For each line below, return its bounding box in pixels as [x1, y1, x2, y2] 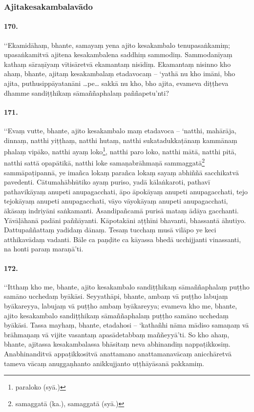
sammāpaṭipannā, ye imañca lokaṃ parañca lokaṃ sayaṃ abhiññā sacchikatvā [4, 167, 239, 177]
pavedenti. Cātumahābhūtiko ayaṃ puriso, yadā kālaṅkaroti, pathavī [4, 177, 210, 187]
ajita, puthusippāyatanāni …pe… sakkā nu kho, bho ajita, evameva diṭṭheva [4, 78, 229, 88]
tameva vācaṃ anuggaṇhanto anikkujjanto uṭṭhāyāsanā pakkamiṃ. [4, 358, 205, 368]
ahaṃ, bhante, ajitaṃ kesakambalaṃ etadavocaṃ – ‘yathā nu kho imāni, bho [4, 68, 235, 79]
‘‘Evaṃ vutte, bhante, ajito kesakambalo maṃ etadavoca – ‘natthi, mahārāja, [4, 125, 236, 135]
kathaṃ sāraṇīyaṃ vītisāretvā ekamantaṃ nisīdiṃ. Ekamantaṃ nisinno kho [4, 59, 231, 69]
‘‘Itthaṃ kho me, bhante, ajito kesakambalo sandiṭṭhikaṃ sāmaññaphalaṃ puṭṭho [4, 281, 250, 291]
